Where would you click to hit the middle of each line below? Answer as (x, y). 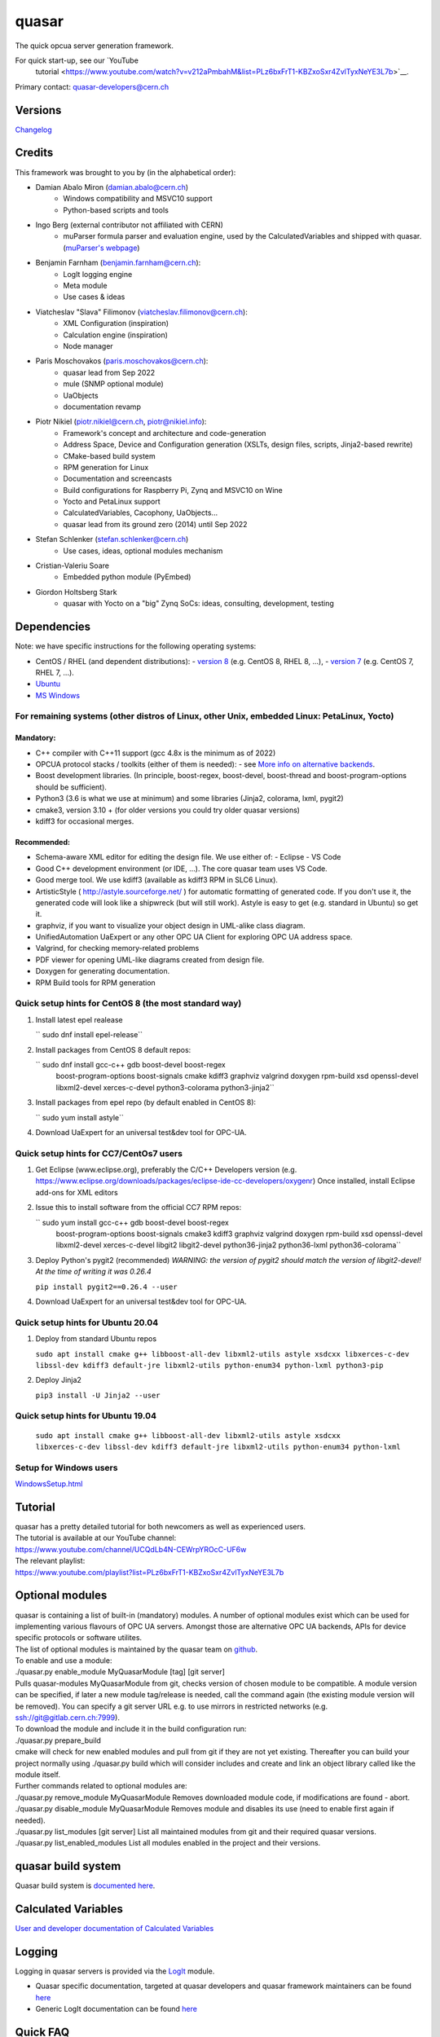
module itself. (38, 1775)
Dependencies (53, 627)
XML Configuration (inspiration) (116, 323)
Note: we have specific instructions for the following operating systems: (136, 646)
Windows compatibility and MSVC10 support (138, 199)
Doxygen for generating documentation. (103, 971)
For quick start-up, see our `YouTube (77, 60)
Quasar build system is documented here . (85, 1885)
